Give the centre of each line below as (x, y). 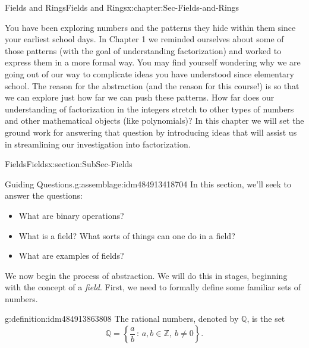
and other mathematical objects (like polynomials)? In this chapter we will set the (154, 120)
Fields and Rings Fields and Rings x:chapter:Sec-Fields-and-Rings (122, 7)
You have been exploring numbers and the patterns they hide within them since (150, 27)
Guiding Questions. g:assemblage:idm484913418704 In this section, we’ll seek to (148, 184)
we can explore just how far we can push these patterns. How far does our (140, 97)
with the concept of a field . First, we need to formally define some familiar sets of (153, 287)
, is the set (266, 319)
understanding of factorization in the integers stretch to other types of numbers (149, 109)
